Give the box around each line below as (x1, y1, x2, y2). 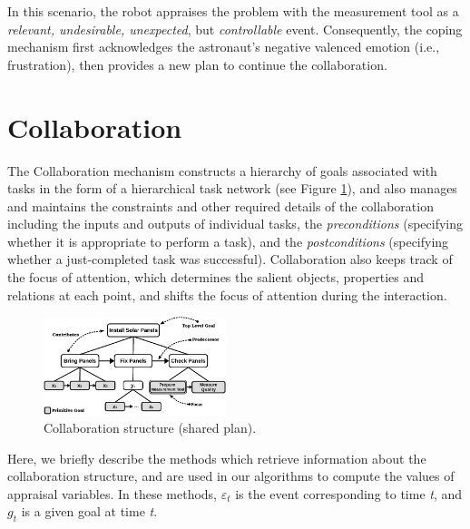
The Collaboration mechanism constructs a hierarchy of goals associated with (7, 161, 437, 180)
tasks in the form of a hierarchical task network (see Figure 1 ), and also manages (7, 179, 457, 198)
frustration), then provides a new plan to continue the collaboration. (7, 54, 387, 73)
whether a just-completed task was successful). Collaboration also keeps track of (7, 250, 453, 269)
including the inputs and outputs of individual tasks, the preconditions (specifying (7, 214, 464, 233)
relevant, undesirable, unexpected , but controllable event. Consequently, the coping (7, 19, 463, 38)
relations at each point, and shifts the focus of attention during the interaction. (7, 285, 447, 304)
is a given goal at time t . (21, 502, 158, 521)
